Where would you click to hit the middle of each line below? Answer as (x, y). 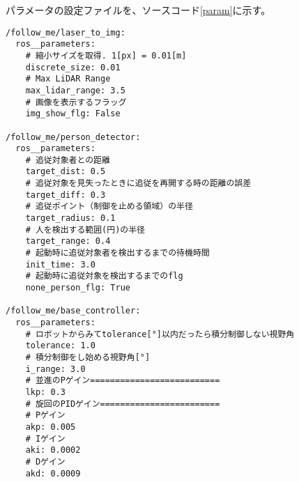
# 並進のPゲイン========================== (123, 381)
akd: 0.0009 (53, 473)
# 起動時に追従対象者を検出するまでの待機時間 (117, 253)
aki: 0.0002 (53, 450)
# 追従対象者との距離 (68, 160)
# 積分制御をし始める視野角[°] (88, 357)
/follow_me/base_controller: (73, 311)
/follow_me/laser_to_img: (66, 32)
